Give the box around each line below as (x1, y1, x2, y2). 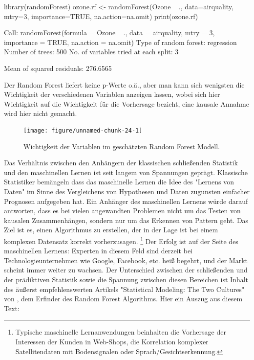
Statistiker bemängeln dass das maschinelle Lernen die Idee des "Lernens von (4, 177, 234, 187)
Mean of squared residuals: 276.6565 (4, 63, 112, 73)
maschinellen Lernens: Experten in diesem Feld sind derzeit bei (4, 246, 193, 256)
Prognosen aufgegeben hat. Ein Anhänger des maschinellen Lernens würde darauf (4, 196, 248, 206)
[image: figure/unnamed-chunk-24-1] (23, 127, 143, 134)
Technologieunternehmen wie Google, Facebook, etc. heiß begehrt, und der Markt (4, 255, 248, 265)
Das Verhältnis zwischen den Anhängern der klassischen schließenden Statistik (4, 157, 238, 168)
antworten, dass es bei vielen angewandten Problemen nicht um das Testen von (4, 205, 241, 216)
